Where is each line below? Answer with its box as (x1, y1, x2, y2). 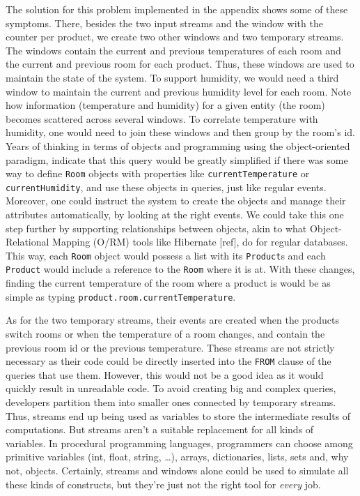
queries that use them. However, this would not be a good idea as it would (6, 367, 324, 382)
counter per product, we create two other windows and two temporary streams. (6, 29, 344, 44)
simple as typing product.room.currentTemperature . (6, 289, 236, 303)
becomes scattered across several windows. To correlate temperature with (6, 111, 318, 126)
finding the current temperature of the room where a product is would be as (6, 276, 331, 290)
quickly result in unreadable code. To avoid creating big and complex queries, (6, 381, 336, 396)
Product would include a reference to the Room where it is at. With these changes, (6, 262, 355, 276)
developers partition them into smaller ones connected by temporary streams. (6, 395, 336, 409)
